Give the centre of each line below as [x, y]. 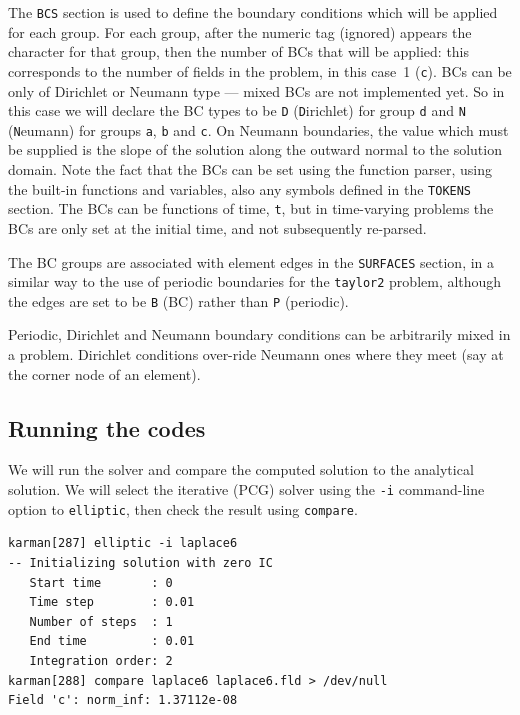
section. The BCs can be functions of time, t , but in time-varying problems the [251, 208]
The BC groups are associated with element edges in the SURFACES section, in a [251, 261]
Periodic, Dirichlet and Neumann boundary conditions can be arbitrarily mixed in [259, 334]
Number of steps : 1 [101, 621]
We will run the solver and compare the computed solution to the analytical [241, 469]
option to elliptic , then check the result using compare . [183, 508]
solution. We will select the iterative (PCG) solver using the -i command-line [246, 489]
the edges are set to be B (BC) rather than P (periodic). [178, 300]
